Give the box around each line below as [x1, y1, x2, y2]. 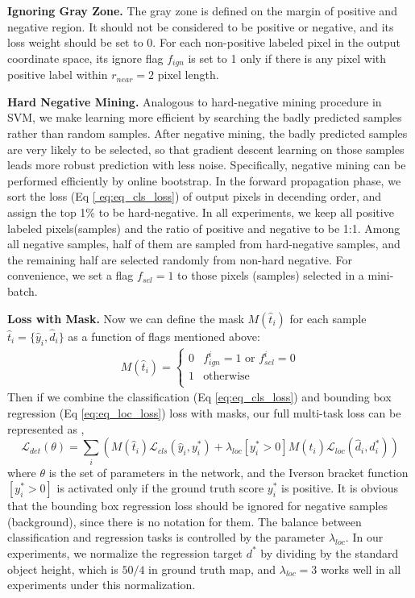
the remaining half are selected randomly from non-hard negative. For [7, 251, 352, 268]
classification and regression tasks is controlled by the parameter [7, 529, 326, 546]
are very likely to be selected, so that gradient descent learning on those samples [7, 140, 405, 157]
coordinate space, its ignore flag [7, 49, 164, 66]
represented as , [7, 420, 85, 437]
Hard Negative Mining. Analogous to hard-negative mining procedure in [7, 93, 382, 110]
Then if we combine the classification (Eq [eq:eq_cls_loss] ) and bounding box [7, 388, 392, 405]
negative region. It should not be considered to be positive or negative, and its [7, 18, 394, 35]
